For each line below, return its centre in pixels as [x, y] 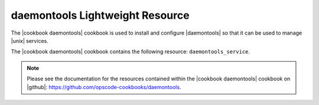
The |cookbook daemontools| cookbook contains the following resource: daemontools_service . [131, 52]
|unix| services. [30, 40]
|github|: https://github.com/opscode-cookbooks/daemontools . [104, 87]
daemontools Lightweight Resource [100, 15]
